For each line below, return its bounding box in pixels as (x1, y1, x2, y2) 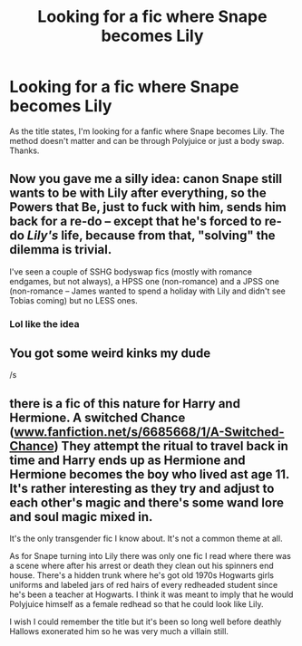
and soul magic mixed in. (9, 509, 153, 525)
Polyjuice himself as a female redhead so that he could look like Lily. (9, 599, 265, 610)
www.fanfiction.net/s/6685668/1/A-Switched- (13, 424, 285, 439)
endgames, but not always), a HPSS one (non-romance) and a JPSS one (9, 275, 279, 286)
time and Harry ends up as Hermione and (9, 452, 247, 468)
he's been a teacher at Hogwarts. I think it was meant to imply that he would (9, 589, 294, 600)
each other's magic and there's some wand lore (9, 495, 284, 510)
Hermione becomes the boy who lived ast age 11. (9, 467, 290, 482)
